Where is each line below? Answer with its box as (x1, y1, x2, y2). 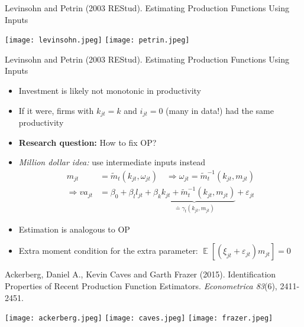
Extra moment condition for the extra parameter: (18, 244, 198, 257)
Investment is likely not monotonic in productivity (18, 84, 202, 97)
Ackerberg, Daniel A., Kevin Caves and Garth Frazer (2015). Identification (5, 268, 276, 280)
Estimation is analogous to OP (18, 223, 130, 235)
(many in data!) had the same (166, 104, 274, 116)
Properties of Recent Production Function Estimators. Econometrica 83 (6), (5, 279, 277, 292)
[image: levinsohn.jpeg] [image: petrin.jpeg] (5, 36, 190, 45)
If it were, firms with (18, 104, 94, 116)
